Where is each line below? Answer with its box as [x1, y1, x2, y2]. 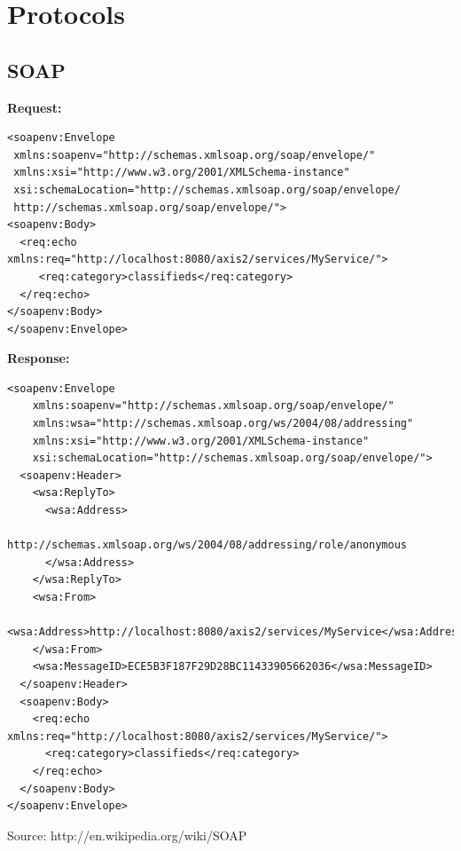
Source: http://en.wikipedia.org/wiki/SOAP [7, 825, 247, 844]
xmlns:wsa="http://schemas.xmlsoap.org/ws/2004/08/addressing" [32, 417, 414, 430]
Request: [7, 98, 62, 116]
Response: [7, 349, 70, 367]
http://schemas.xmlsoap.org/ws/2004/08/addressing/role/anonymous [7, 539, 408, 552]
